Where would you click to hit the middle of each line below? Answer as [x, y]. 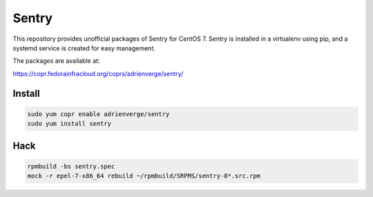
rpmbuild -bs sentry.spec [71, 166]
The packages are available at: [56, 61]
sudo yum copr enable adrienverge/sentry [98, 114]
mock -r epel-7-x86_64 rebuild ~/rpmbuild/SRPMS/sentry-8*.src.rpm [144, 176]
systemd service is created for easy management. [84, 48]
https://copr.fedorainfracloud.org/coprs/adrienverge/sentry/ [98, 73]
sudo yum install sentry [69, 124]
